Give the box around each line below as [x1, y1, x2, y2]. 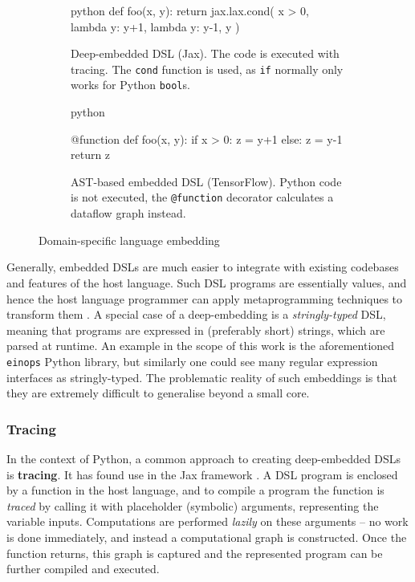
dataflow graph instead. [71, 205, 186, 222]
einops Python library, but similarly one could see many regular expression [6, 352, 378, 369]
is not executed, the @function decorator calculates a [71, 189, 334, 206]
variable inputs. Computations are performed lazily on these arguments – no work [6, 513, 409, 530]
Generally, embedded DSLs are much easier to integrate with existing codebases [6, 258, 399, 275]
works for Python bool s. [71, 76, 190, 93]
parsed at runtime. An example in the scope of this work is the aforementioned [6, 337, 395, 354]
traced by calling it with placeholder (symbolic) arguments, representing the [6, 497, 379, 514]
